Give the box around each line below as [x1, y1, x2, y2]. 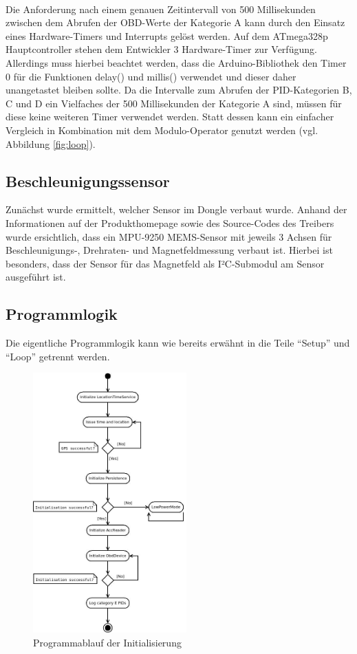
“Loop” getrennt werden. [6, 349, 110, 363]
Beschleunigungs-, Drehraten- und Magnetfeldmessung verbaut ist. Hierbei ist [6, 243, 333, 257]
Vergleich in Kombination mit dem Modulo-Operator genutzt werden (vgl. [6, 122, 318, 137]
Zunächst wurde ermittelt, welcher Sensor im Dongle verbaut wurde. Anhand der [6, 202, 347, 217]
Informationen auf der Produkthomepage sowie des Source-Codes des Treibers [6, 215, 334, 230]
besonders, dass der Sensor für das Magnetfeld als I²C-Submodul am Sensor [6, 256, 325, 270]
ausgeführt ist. [6, 270, 66, 284]
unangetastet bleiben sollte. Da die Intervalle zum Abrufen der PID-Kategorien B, [6, 83, 352, 97]
